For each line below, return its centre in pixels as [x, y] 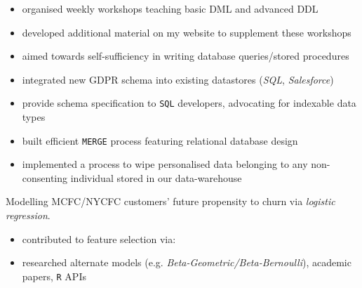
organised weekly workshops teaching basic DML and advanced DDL [170, 8]
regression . [28, 215]
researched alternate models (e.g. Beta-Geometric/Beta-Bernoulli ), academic [187, 262]
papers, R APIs [54, 276]
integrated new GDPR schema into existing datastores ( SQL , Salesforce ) [178, 79]
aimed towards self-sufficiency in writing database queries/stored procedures [186, 56]
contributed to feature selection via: [99, 238]
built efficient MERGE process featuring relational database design [160, 140]
